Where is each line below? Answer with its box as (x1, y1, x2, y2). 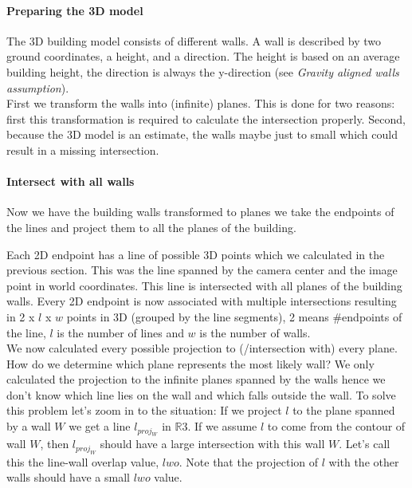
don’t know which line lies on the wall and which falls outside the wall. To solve (6, 386, 396, 403)
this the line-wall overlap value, (6, 453, 159, 470)
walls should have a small (6, 469, 130, 486)
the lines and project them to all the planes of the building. (6, 218, 296, 235)
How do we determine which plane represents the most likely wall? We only (6, 355, 375, 372)
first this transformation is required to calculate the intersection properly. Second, (6, 110, 406, 127)
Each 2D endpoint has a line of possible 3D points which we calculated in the (6, 246, 385, 262)
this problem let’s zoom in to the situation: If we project (6, 402, 282, 419)
